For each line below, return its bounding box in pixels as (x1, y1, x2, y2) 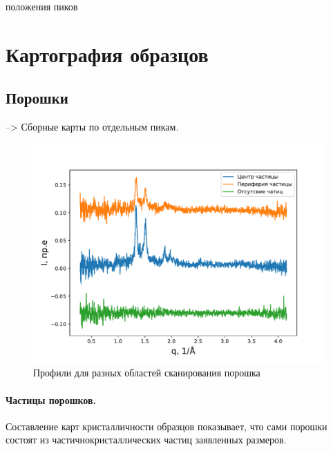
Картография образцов (6, 39, 209, 68)
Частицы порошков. (6, 392, 97, 407)
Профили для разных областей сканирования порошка (33, 365, 260, 380)
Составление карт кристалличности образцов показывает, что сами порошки (6, 419, 327, 433)
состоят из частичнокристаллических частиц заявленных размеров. (6, 432, 287, 447)
